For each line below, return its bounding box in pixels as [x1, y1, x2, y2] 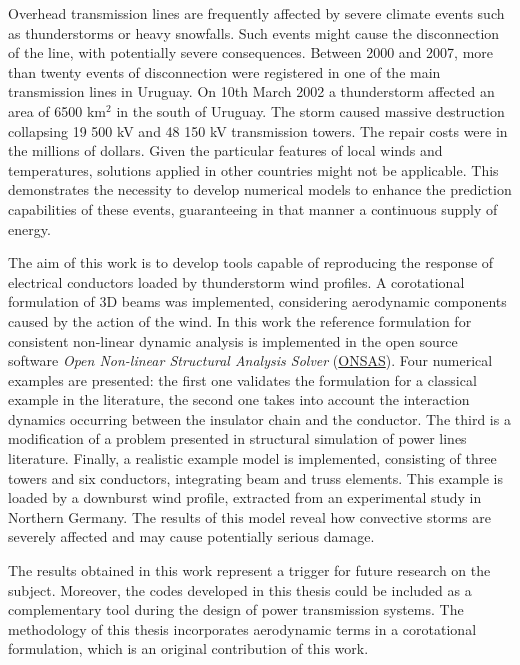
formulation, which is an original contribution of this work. [8, 638, 369, 659]
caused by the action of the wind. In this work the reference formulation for [8, 310, 472, 331]
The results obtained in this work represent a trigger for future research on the [8, 560, 491, 581]
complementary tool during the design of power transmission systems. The [8, 599, 464, 620]
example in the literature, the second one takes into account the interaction [8, 389, 470, 410]
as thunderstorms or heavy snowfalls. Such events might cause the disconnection [8, 22, 500, 43]
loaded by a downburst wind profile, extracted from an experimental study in [8, 487, 482, 508]
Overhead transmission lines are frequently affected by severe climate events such [8, 3, 505, 23]
